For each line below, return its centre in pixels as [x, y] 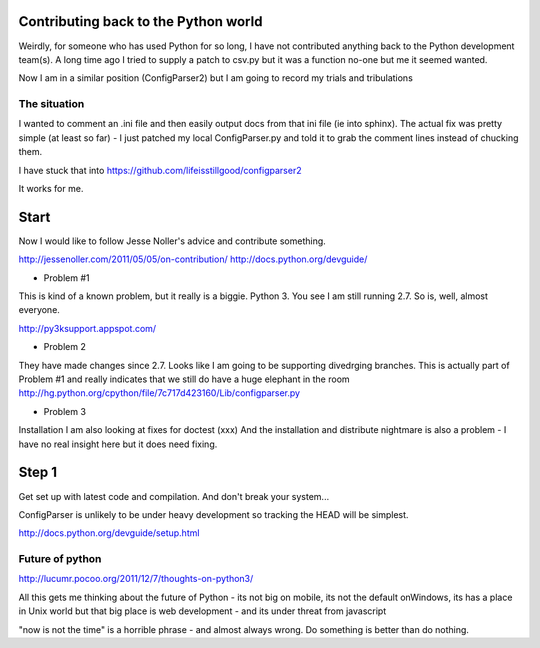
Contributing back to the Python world [140, 21]
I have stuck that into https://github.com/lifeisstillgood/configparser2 [160, 170]
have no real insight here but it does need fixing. [118, 444]
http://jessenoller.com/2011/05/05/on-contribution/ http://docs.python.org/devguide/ [193, 259]
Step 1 [38, 472]
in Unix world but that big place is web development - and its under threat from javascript [202, 611]
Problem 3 [65, 411]
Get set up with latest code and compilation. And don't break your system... [174, 496]
